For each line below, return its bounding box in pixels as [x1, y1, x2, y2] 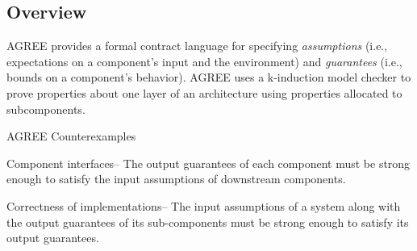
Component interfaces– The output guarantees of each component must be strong [6, 154, 411, 171]
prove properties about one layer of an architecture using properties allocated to [6, 84, 402, 101]
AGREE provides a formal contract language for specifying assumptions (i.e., [6, 37, 388, 54]
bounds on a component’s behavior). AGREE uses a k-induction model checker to [6, 69, 411, 86]
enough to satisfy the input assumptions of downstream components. [6, 170, 346, 187]
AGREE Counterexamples [6, 128, 136, 144]
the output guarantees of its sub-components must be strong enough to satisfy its [6, 213, 409, 230]
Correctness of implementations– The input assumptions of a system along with [6, 197, 401, 214]
